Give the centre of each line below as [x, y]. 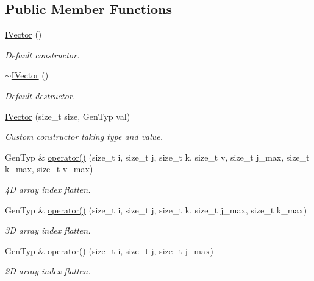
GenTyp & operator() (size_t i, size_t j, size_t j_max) [109, 250]
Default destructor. [40, 95]
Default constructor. [42, 54]
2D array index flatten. [48, 271]
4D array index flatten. [48, 189]
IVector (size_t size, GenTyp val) [68, 116]
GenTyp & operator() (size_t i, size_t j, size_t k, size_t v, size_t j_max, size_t [157, 157]
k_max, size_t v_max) [49, 169]
